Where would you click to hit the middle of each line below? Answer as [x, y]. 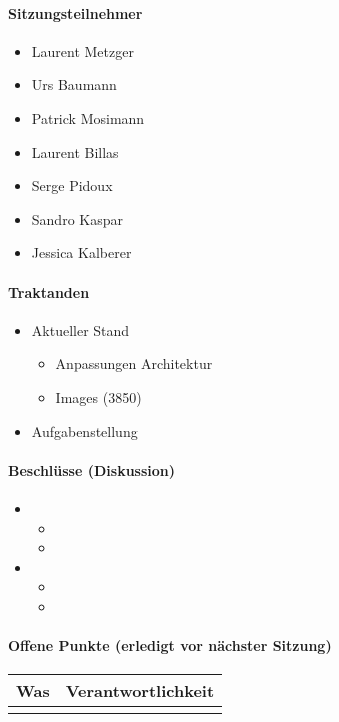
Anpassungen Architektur [134, 363]
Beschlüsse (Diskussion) [92, 469]
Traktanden [49, 291]
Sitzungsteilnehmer [75, 12]
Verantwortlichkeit [140, 691]
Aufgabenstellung [84, 430]
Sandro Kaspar [77, 218]
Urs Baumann [74, 84]
